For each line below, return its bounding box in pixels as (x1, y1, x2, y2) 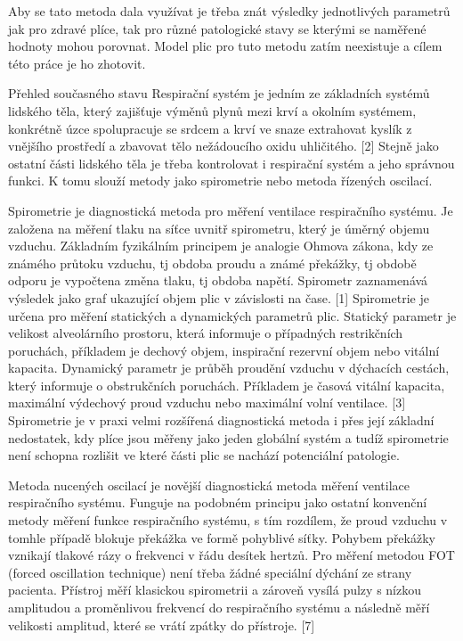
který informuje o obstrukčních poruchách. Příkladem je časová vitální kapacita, (8, 375, 445, 394)
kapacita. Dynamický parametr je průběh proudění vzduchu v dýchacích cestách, (8, 358, 450, 377)
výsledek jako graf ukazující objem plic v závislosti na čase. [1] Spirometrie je (8, 288, 429, 307)
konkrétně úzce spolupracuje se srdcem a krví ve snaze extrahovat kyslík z (8, 119, 412, 137)
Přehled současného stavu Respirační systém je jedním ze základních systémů (8, 84, 430, 103)
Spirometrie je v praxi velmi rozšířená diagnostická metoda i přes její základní (8, 411, 435, 430)
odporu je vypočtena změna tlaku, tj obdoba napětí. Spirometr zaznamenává (8, 271, 428, 290)
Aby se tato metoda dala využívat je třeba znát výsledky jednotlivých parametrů (8, 2, 451, 20)
